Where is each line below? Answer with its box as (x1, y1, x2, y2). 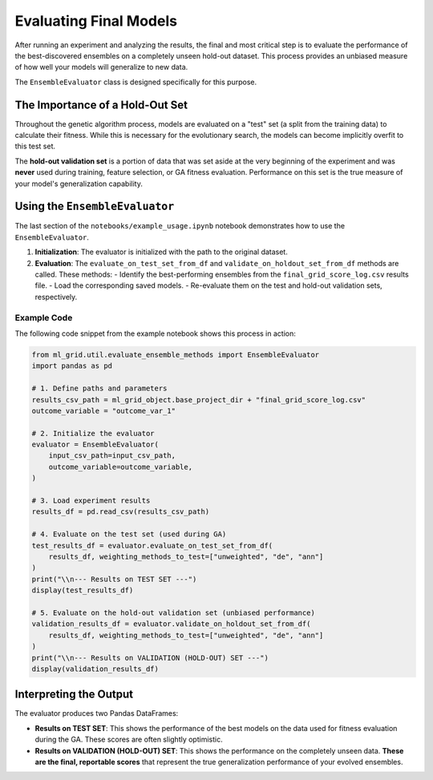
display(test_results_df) (31, 586, 134, 595)
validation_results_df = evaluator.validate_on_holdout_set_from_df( (31, 620, 311, 628)
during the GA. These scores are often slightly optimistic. (34, 734, 224, 745)
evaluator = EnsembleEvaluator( (31, 440, 160, 449)
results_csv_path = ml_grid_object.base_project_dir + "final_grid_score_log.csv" (31, 395, 366, 404)
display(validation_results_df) (31, 664, 160, 673)
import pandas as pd (31, 362, 112, 370)
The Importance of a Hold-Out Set (14, 98, 188, 111)
